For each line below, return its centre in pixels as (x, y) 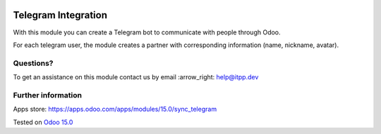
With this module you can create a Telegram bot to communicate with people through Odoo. (147, 32)
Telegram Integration (60, 15)
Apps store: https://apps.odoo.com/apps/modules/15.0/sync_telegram (115, 109)
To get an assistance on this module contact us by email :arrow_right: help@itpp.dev (136, 77)
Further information (48, 95)
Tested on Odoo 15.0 (43, 122)
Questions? (33, 63)
